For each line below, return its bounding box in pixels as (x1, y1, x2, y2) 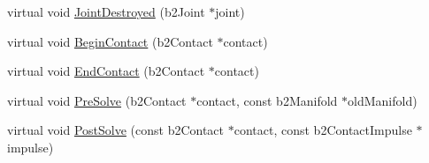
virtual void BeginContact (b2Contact (7, 32, 213, 50)
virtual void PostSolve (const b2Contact (7, 121, 225, 139)
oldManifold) (348, 91, 418, 109)
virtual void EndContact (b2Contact (7, 62, 205, 80)
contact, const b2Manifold (196, 91, 338, 109)
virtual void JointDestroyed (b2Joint (7, 3, 205, 20)
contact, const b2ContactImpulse (234, 121, 412, 139)
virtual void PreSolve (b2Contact (7, 91, 187, 109)
